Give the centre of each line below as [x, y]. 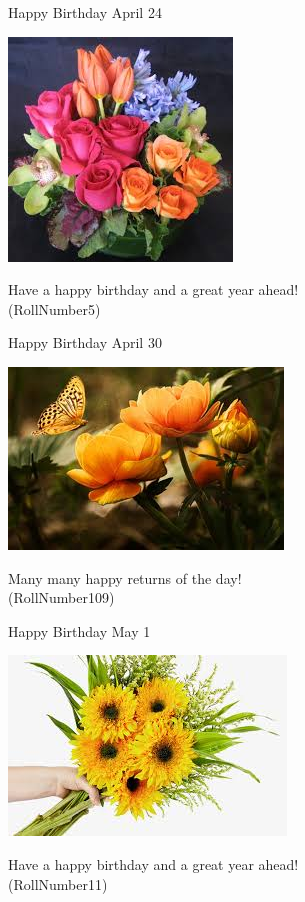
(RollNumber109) [61, 597]
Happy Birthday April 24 [85, 12]
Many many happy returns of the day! [125, 577]
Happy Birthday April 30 [85, 342]
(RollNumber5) [54, 308]
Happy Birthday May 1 [79, 630]
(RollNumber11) [58, 883]
